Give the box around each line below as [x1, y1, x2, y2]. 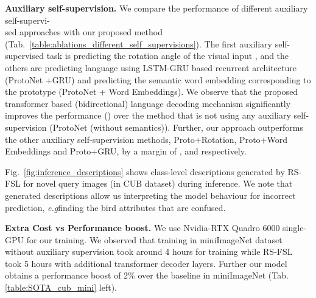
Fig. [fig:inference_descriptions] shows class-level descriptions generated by [5, 165, 285, 178]
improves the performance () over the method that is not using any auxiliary [5, 109, 291, 122]
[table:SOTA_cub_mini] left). [5, 281, 117, 294]
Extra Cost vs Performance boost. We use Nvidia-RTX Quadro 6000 [5, 221, 280, 234]
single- [283, 221, 307, 234]
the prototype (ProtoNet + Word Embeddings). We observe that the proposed [5, 85, 298, 98]
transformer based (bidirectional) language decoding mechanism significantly [5, 97, 291, 109]
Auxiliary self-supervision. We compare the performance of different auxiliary [5, 2, 308, 14]
